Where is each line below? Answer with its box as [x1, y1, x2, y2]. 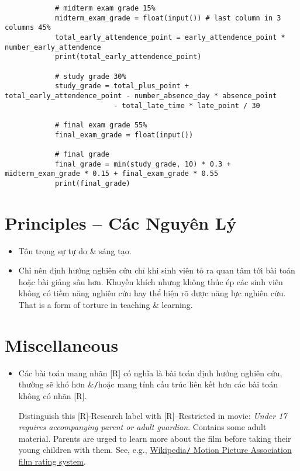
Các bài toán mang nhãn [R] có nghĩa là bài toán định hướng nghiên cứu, [18, 366, 282, 379]
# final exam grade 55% [54, 120, 147, 129]
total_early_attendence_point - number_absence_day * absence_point [5, 91, 277, 100]
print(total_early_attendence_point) [54, 53, 202, 61]
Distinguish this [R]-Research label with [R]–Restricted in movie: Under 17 [18, 409, 287, 421]
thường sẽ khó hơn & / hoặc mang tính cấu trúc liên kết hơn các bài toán [18, 378, 278, 390]
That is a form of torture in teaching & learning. [18, 298, 193, 310]
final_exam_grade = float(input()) [54, 130, 194, 139]
